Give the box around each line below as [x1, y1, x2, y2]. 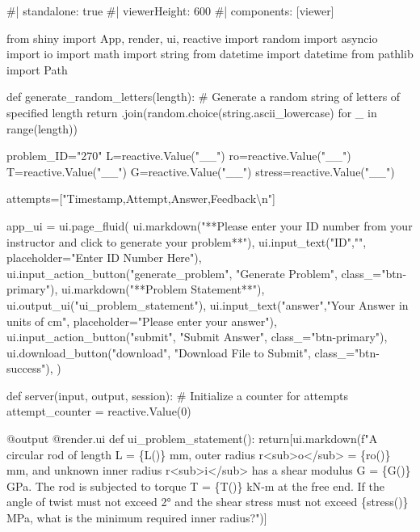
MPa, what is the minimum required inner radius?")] [6, 509, 267, 526]
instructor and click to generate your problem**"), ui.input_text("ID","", [6, 233, 367, 250]
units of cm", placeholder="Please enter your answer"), [6, 312, 277, 329]
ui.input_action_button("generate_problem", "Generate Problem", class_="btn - [6, 264, 407, 281]
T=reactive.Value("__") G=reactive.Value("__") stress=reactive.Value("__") [6, 163, 395, 179]
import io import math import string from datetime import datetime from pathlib [6, 45, 414, 62]
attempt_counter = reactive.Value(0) [6, 403, 191, 420]
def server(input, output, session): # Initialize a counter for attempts [6, 386, 348, 403]
